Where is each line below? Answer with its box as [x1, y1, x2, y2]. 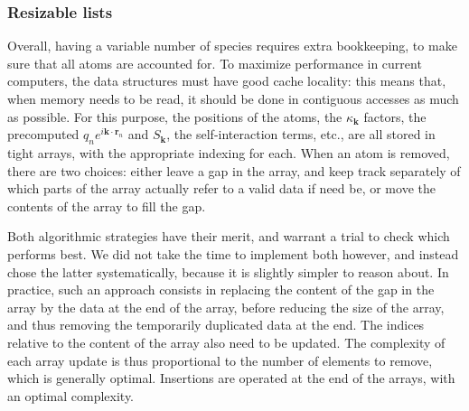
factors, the [363, 107, 427, 126]
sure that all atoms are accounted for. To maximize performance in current [7, 53, 422, 72]
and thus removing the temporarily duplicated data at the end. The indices [7, 315, 425, 334]
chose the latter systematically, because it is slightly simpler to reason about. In [7, 262, 449, 281]
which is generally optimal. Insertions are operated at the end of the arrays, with [7, 369, 455, 388]
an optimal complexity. [7, 386, 135, 405]
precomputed [7, 125, 80, 144]
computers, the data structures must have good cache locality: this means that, [7, 71, 446, 90]
